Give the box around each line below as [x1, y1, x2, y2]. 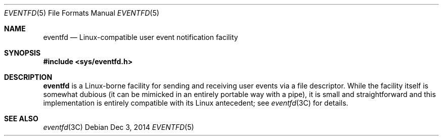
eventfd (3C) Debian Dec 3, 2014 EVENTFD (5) [43, 123, 194, 131]
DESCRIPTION [4, 73, 53, 81]
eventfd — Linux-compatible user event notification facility [43, 33, 238, 41]
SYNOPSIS [4, 49, 41, 57]
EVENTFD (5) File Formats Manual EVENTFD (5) [4, 9, 159, 17]
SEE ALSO [4, 114, 38, 123]
